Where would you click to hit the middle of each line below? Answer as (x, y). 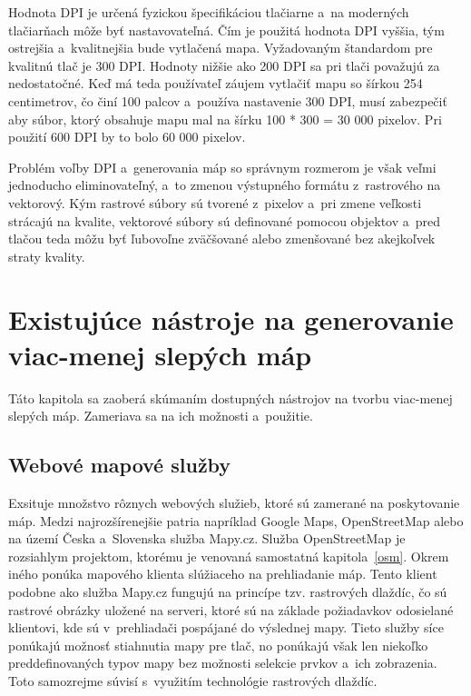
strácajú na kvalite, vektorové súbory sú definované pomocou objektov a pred (225, 220)
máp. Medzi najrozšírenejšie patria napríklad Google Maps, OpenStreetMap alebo (236, 520)
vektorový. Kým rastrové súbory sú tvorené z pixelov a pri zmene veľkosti (215, 202)
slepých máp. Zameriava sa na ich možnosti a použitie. (161, 416)
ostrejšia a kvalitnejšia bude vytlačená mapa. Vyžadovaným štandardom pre (221, 48)
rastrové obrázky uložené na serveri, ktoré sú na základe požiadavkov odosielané (231, 609)
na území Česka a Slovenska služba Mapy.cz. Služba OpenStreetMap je (207, 538)
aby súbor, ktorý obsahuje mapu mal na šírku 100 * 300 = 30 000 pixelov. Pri (225, 119)
